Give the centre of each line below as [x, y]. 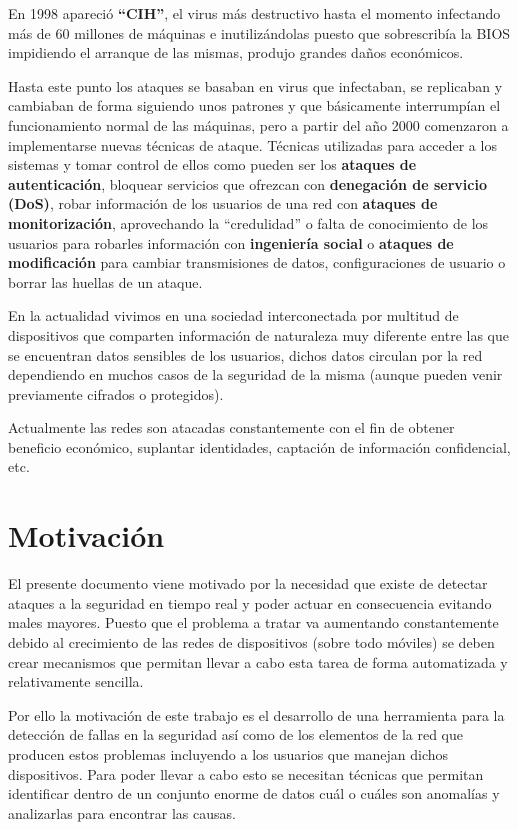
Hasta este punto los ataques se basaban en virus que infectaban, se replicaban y [255, 85]
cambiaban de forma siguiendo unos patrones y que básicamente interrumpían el [254, 105]
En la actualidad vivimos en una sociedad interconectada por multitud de [233, 315]
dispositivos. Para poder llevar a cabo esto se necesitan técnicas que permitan [246, 773]
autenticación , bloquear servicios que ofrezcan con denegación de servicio [247, 183]
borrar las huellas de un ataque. [105, 281]
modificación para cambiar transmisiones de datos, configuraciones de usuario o [257, 262]
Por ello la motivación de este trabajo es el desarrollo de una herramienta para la [256, 714]
